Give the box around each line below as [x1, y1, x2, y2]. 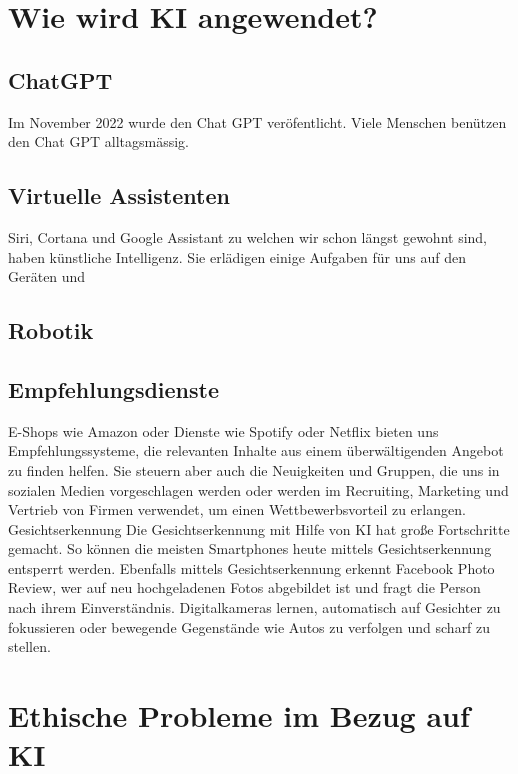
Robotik [8, 315, 94, 346]
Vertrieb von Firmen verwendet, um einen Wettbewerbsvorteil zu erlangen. [8, 499, 466, 520]
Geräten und [8, 266, 86, 287]
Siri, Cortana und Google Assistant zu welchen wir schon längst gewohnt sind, [8, 226, 488, 247]
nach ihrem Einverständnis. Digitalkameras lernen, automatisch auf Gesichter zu [8, 597, 501, 618]
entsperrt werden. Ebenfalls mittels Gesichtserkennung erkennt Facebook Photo [8, 557, 495, 578]
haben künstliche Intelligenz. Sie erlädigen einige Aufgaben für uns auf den [8, 246, 467, 267]
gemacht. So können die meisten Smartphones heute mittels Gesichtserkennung [8, 538, 492, 559]
